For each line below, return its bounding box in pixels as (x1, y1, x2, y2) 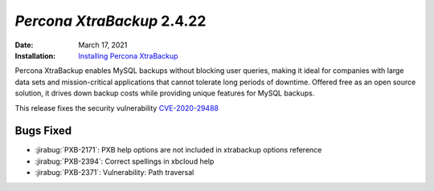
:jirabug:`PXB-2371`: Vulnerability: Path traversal (35, 168, 194, 177)
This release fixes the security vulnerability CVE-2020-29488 (14, 103, 219, 112)
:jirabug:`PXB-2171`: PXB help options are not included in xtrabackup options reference (35, 145, 322, 155)
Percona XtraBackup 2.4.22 (14, 12, 207, 30)
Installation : (14, 51, 56, 60)
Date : (14, 40, 34, 50)
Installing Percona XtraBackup (78, 51, 178, 60)
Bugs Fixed (14, 124, 72, 138)
